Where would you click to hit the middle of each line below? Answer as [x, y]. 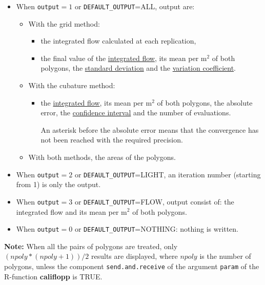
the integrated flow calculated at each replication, [118, 41]
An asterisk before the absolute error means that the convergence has [150, 129]
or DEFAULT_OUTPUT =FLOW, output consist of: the [154, 201]
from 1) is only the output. [58, 184]
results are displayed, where [135, 256]
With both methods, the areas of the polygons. [102, 157]
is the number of [225, 256]
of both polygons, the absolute [205, 102]
